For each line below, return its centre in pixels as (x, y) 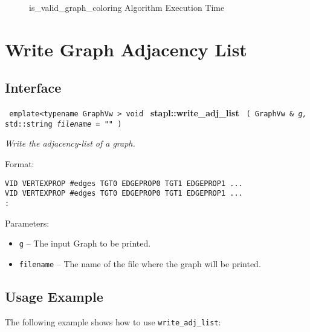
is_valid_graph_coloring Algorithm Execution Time (127, 7)
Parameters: (27, 223)
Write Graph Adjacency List (126, 49)
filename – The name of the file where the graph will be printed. (140, 263)
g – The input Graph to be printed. (85, 243)
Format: (20, 164)
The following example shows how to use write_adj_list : (113, 321)
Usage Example (54, 296)
